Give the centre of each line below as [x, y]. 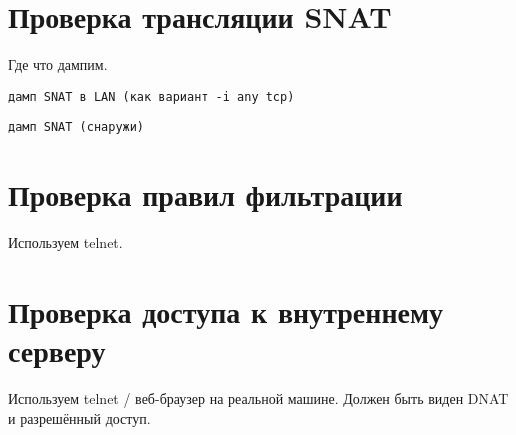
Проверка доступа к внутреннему [226, 310]
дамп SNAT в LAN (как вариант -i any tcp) [151, 96]
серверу [57, 350]
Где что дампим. [58, 64]
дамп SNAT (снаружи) [76, 127]
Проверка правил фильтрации [205, 194]
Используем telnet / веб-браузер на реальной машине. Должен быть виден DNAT [258, 398]
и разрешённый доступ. [79, 417]
